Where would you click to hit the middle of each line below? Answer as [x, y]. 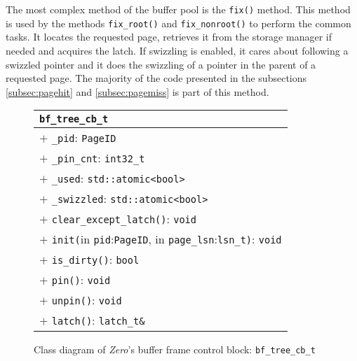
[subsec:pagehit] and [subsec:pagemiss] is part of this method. [137, 91]
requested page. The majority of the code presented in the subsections [156, 78]
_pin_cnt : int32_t [98, 158]
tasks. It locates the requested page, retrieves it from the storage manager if [169, 37]
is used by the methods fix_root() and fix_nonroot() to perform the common [178, 23]
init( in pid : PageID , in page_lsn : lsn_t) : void [167, 239]
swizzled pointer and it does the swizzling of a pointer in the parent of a [161, 64]
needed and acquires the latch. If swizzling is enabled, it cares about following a [177, 50]
